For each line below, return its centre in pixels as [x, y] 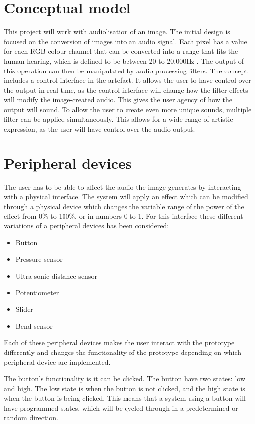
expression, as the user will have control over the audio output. [100, 129]
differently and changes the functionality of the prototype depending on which [123, 352]
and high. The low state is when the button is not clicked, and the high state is [125, 388]
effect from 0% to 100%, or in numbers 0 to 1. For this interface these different [124, 216]
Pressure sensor [39, 259]
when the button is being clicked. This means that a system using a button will [125, 398]
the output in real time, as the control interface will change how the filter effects [126, 90]
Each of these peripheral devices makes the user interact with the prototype [119, 342]
